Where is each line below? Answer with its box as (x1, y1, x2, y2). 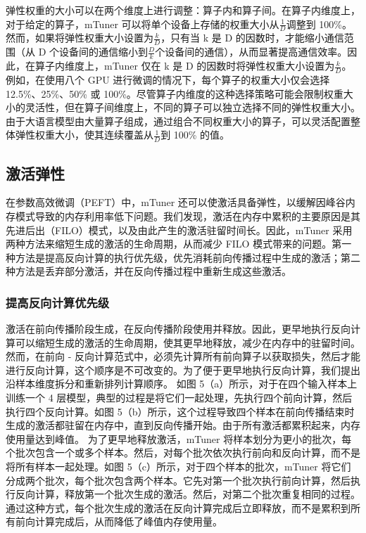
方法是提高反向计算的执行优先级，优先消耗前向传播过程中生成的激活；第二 (15, 250, 360, 264)
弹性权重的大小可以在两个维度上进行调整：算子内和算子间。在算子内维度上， (6, 3, 360, 17)
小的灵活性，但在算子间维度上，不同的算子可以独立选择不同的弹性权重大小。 (6, 100, 360, 115)
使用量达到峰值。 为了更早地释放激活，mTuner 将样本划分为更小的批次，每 (6, 431, 352, 446)
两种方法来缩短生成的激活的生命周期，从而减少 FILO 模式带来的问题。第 (6, 236, 342, 251)
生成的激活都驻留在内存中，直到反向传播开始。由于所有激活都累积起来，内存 (6, 418, 360, 432)
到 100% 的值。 (160, 127, 230, 142)
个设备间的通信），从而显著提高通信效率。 (155, 44, 348, 59)
